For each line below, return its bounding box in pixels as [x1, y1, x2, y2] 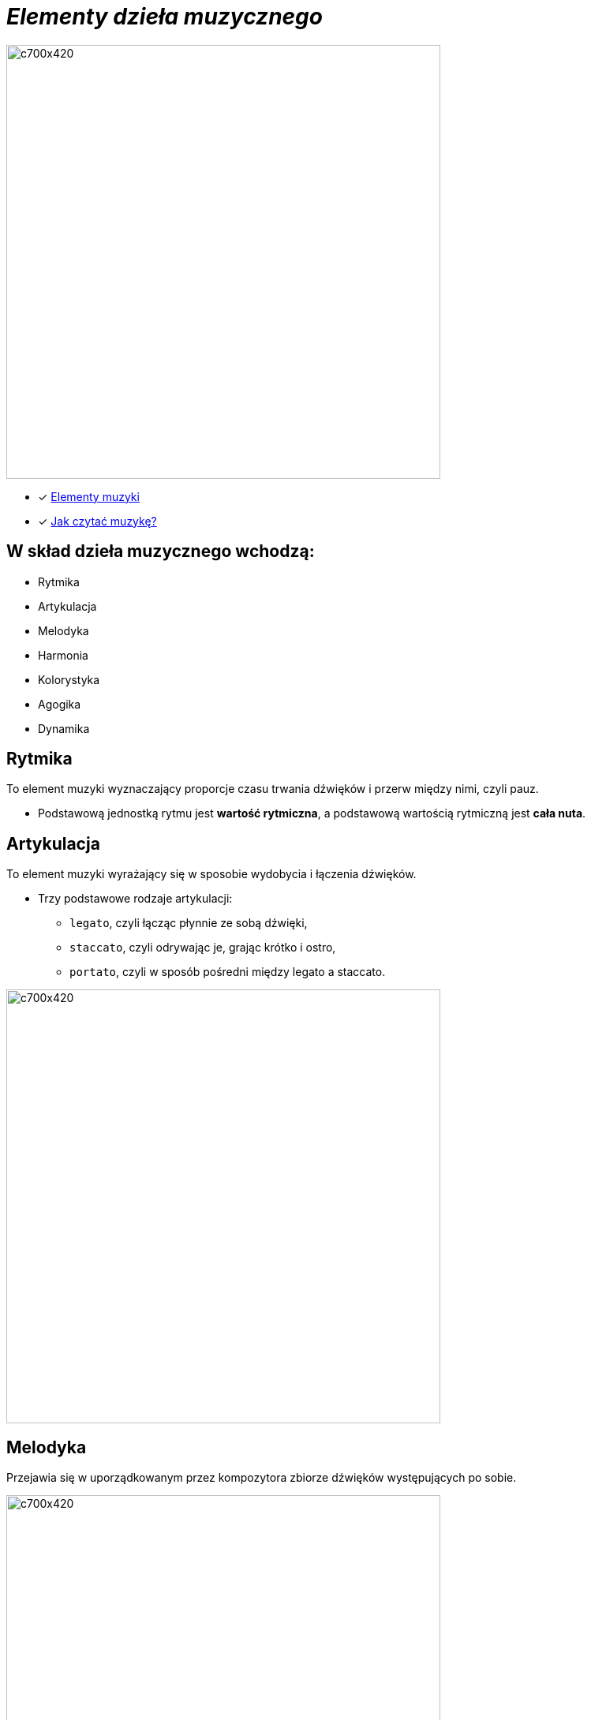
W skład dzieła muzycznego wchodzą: [6, 541, 315, 562]
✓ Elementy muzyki [38, 489, 140, 503]
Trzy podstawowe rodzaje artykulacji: [38, 892, 233, 906]
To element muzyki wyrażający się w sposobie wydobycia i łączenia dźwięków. [6, 867, 417, 881]
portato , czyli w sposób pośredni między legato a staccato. [69, 965, 386, 979]
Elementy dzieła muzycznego [6, 3, 323, 30]
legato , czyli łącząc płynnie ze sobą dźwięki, [69, 916, 308, 930]
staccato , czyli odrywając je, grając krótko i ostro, [69, 940, 336, 955]
